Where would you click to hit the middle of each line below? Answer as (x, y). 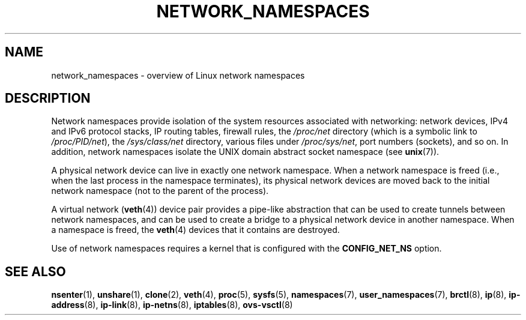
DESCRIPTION (48, 98)
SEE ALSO (35, 271)
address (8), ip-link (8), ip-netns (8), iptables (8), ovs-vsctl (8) (172, 305)
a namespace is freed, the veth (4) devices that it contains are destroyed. (195, 230)
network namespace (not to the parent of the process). (160, 191)
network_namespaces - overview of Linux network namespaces (178, 75)
